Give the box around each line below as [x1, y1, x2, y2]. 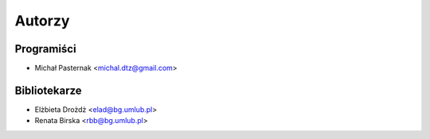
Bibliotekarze [14, 83, 83, 97]
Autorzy [14, 12, 70, 29]
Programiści [14, 42, 76, 56]
